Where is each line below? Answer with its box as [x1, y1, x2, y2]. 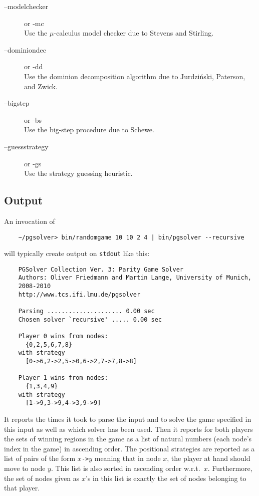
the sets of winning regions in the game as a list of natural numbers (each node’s [4, 433, 252, 444]
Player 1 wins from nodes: [18, 374, 108, 382]
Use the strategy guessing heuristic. [24, 168, 133, 178]
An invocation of [4, 215, 55, 226]
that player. [4, 482, 40, 493]
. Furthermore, [207, 463, 252, 473]
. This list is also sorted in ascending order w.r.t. [51, 463, 200, 473]
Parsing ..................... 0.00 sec [18, 308, 155, 315]
